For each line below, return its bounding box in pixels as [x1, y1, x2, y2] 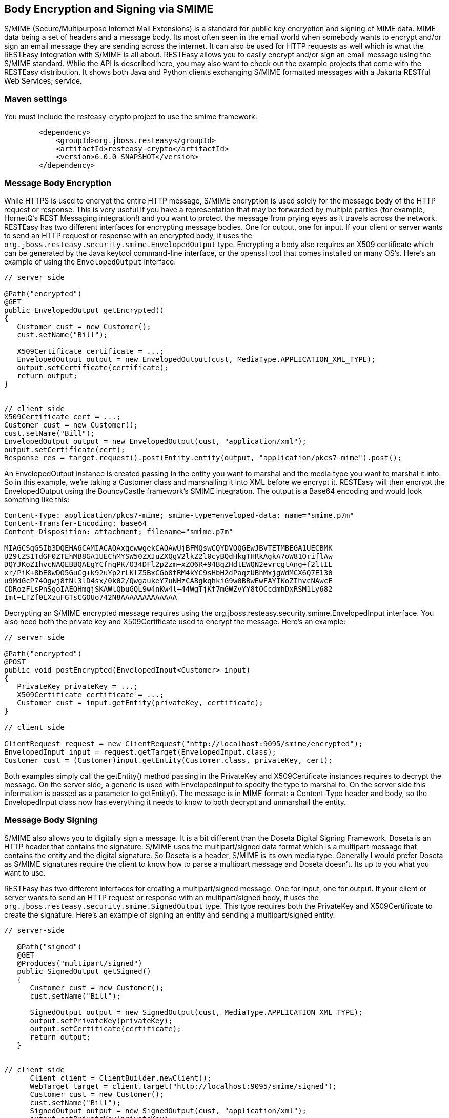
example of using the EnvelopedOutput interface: [4, 257, 176, 266]
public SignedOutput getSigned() [17, 967, 151, 975]
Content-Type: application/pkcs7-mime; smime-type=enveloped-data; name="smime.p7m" [4, 511, 354, 519]
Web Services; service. [4, 76, 82, 86]
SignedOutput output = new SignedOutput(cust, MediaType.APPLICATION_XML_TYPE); [30, 1008, 363, 1017]
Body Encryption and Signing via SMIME [4, 3, 214, 15]
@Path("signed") [17, 942, 82, 951]
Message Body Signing [4, 815, 98, 825]
